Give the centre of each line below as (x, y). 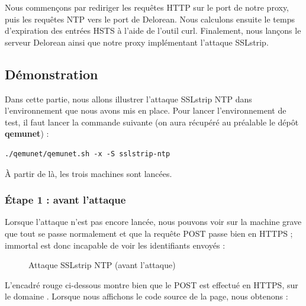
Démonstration (51, 74)
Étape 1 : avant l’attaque (65, 200)
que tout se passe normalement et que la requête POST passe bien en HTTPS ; (149, 233)
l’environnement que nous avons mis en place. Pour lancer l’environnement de (146, 110)
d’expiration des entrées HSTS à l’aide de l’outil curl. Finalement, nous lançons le (153, 30)
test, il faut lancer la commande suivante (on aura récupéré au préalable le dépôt (152, 122)
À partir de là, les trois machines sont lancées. (88, 173)
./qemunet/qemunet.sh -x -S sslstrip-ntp (88, 154)
